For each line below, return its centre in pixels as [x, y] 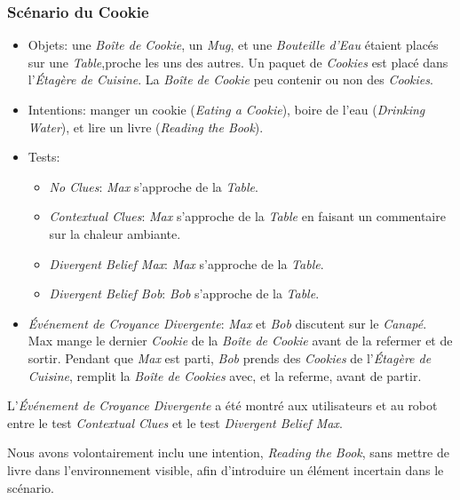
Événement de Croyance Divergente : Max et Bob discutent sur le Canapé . [227, 323]
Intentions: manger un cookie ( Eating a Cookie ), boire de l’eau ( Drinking [226, 109]
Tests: [44, 157]
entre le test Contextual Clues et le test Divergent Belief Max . [175, 422]
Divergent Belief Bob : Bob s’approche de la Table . [184, 294]
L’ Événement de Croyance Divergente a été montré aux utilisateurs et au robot [222, 405]
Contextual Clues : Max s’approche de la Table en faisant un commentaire [247, 216]
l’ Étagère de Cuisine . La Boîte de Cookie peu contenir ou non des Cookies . [230, 79]
